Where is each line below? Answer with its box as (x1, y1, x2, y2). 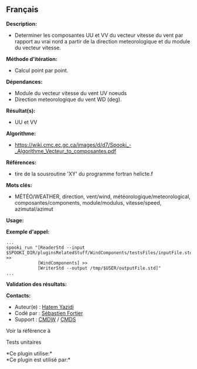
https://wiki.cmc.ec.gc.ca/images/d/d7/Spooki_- (14, 141, 132, 148)
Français (6, 5, 39, 15)
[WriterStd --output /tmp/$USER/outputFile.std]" (37, 265, 161, 271)
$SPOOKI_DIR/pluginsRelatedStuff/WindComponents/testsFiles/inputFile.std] (6, 249, 195, 256)
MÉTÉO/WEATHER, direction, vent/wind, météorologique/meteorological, (14, 193, 191, 200)
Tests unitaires (6, 338, 42, 346)
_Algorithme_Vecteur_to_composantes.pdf (14, 147, 116, 154)
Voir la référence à (6, 327, 51, 334)
